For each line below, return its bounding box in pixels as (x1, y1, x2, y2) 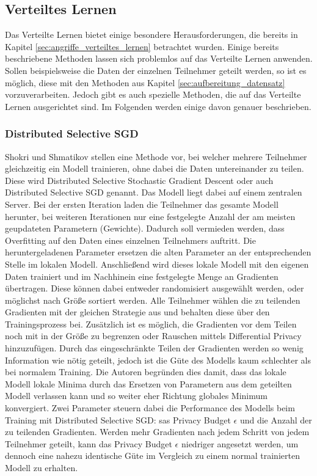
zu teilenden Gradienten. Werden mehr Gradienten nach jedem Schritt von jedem (5, 425, 310, 438)
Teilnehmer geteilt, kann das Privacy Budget (5, 437, 172, 450)
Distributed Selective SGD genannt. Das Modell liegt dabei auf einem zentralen (5, 186, 302, 199)
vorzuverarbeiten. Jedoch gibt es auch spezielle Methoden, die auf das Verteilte (5, 88, 301, 101)
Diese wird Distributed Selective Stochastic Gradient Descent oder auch (5, 174, 274, 186)
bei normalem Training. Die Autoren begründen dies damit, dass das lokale (5, 365, 286, 378)
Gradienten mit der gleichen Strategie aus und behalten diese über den (5, 306, 270, 318)
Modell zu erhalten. (5, 461, 78, 474)
